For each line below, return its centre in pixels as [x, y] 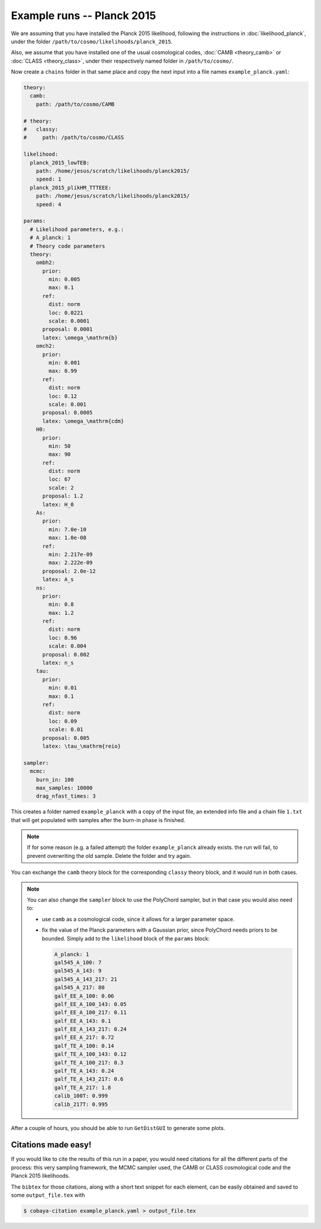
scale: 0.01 [66, 729]
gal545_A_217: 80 [80, 988]
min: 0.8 [61, 604]
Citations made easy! [51, 1145]
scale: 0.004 [67, 646]
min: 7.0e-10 [67, 529]
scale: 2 [61, 488]
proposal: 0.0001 [68, 329]
